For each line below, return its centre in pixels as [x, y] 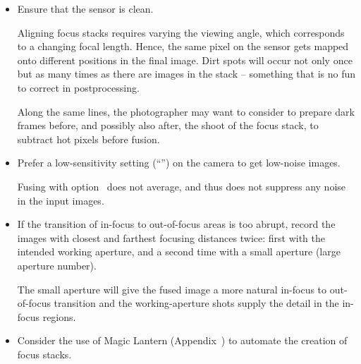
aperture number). [57, 265]
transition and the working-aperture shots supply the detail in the [196, 303]
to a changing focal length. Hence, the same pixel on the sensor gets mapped [183, 46]
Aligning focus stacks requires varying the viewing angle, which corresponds [181, 32]
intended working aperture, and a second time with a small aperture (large [179, 251]
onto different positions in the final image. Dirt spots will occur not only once [185, 60]
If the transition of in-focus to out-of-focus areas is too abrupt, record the [176, 224]
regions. [59, 316]
